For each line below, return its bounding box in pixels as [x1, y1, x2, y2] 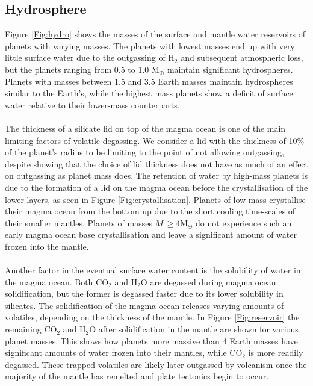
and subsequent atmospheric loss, [181, 51, 303, 64]
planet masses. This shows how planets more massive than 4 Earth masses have [5, 334, 298, 347]
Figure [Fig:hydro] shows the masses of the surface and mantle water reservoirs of [5, 28, 306, 40]
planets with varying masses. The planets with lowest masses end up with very [5, 39, 295, 52]
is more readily [248, 346, 303, 359]
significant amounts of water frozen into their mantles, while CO [5, 346, 243, 359]
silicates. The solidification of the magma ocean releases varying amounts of [5, 299, 284, 311]
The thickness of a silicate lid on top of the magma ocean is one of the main [5, 122, 286, 134]
